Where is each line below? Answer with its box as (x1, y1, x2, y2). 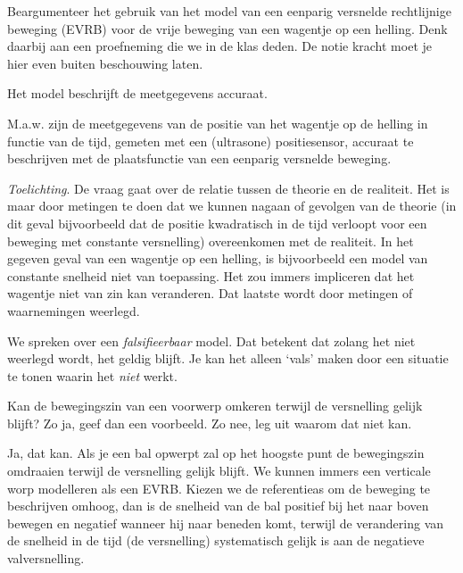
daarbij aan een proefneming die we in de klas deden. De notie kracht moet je (7, 37, 432, 55)
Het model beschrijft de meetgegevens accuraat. (7, 84, 268, 103)
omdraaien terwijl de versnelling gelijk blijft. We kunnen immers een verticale (7, 461, 431, 480)
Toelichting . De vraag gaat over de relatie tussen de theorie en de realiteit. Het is (7, 179, 450, 197)
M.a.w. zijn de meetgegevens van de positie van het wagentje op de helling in (7, 113, 428, 132)
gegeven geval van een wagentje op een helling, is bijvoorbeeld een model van (7, 249, 428, 268)
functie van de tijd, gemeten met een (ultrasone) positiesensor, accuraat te (7, 131, 414, 150)
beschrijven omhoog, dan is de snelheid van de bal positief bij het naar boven (7, 496, 429, 515)
